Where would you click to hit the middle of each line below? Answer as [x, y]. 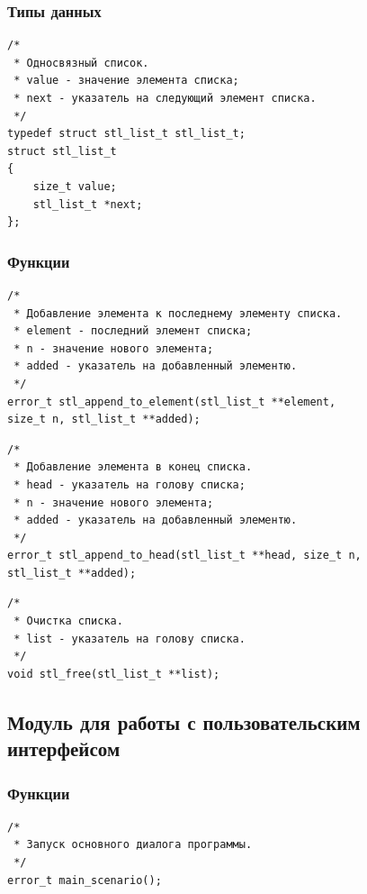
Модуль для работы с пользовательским [184, 721]
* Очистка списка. [68, 621]
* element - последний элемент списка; [133, 331]
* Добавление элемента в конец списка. [133, 467]
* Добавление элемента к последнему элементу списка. [178, 313]
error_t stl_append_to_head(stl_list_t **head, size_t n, [184, 556]
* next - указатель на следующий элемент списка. [165, 98]
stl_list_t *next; [88, 204]
